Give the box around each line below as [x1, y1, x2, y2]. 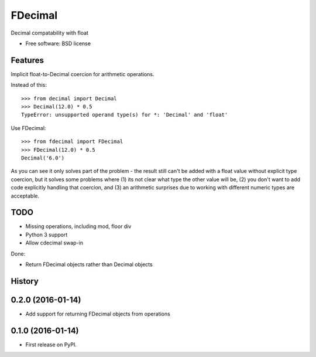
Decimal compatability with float [11, 29, 89, 36]
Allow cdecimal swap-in [25, 239, 83, 246]
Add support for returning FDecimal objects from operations [25, 310, 171, 317]
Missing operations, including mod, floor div [25, 223, 132, 230]
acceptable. [11, 192, 40, 199]
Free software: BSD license [25, 40, 91, 47]
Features [11, 55, 44, 65]
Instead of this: [11, 81, 47, 89]
